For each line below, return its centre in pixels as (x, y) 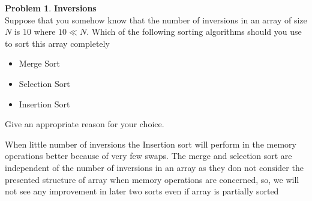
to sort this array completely (57, 43)
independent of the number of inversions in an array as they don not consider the (154, 167)
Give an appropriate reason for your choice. (85, 124)
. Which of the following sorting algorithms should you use (194, 31)
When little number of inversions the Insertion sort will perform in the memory (151, 144)
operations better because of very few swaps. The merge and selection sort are (148, 156)
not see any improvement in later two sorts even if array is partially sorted (142, 191)
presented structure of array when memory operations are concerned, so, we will (152, 179)
